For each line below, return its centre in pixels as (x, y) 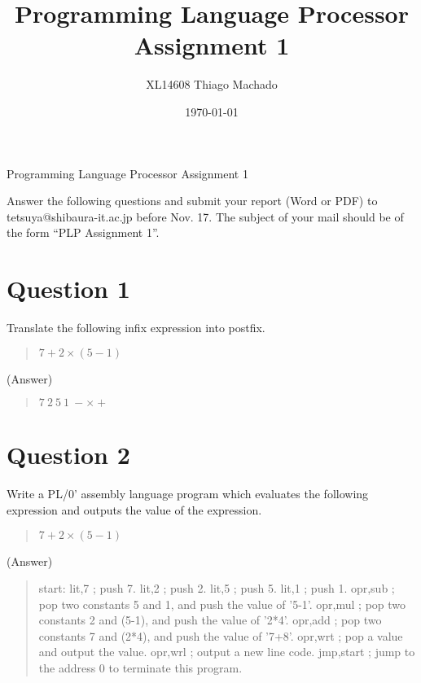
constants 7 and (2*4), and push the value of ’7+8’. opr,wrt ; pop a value (221, 635)
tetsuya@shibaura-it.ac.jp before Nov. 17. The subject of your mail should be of (205, 216)
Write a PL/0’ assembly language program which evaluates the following (188, 494)
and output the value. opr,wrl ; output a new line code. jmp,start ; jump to (227, 652)
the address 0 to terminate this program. (140, 668)
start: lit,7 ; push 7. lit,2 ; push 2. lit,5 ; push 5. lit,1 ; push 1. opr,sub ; (217, 588)
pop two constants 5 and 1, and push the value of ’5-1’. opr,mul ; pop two (222, 604)
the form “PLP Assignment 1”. (83, 232)
